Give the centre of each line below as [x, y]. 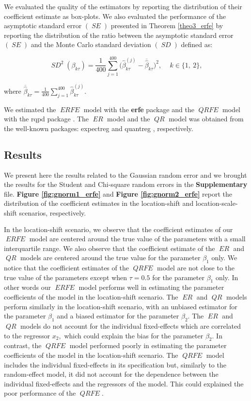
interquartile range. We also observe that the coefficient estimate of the [110, 248]
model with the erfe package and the [139, 109]
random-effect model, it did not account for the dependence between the [111, 374]
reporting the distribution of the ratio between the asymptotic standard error [119, 35]
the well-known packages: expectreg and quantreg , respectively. [99, 128]
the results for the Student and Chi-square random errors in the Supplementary [126, 184]
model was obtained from [206, 119]
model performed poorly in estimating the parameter [148, 345]
